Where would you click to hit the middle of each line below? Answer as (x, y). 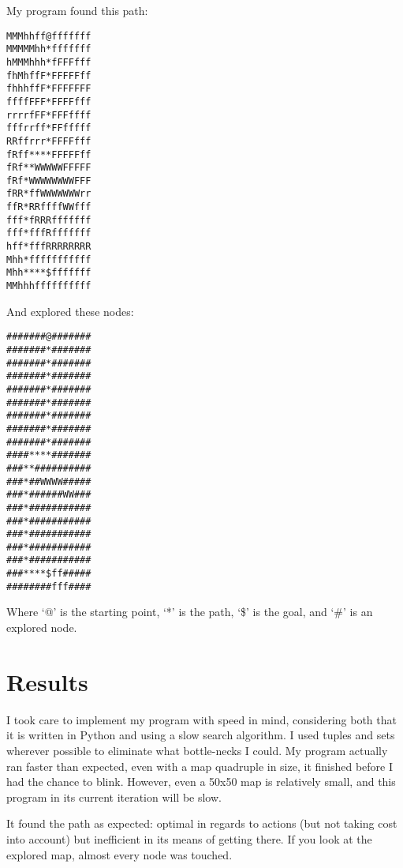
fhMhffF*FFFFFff (49, 75)
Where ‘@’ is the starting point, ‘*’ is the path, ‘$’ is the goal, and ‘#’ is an (190, 612)
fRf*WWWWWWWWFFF (49, 180)
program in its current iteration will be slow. (114, 797)
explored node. (42, 628)
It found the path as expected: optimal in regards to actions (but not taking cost (202, 823)
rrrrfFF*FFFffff (49, 115)
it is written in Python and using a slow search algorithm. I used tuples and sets (201, 735)
